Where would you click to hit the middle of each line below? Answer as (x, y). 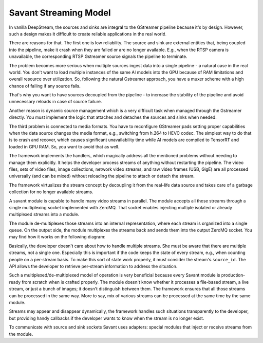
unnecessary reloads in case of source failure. (56, 102)
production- (233, 275)
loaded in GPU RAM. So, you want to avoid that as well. (64, 146)
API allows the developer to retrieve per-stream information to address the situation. (93, 266)
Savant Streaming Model (60, 13)
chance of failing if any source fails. (45, 86)
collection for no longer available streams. (51, 192)
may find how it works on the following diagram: (57, 237)
